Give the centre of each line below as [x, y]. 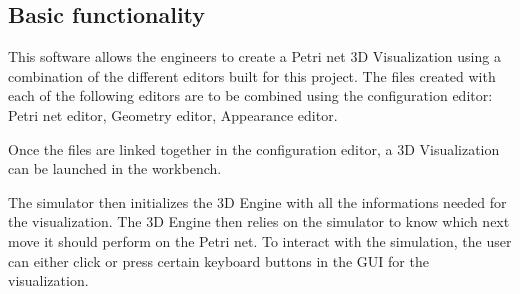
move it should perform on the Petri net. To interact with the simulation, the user [260, 240]
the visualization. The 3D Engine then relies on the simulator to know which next [259, 221]
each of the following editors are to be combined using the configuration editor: [250, 95]
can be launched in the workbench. [115, 168]
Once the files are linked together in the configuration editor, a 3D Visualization [254, 148]
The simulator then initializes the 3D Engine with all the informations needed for [257, 201]
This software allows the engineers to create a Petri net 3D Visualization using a [254, 56]
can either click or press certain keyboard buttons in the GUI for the [218, 260]
